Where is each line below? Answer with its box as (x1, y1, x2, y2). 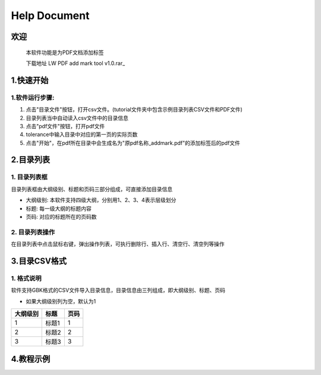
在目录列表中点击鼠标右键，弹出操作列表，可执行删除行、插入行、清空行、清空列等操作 (11, 240, 225, 247)
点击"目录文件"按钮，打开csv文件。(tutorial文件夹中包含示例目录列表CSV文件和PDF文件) (26, 106, 243, 113)
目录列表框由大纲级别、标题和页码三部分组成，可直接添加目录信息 (11, 185, 172, 193)
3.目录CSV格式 (11, 256, 67, 266)
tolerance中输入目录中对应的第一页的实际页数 (26, 131, 138, 138)
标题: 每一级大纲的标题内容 (26, 204, 92, 212)
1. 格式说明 (11, 274, 42, 283)
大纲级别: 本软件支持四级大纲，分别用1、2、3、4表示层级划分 (26, 197, 177, 204)
